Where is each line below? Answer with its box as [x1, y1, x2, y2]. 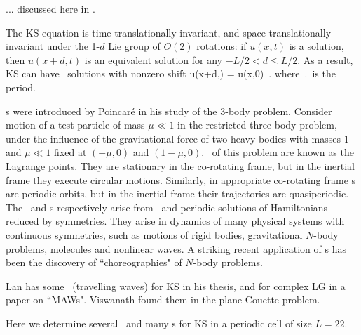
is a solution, [289, 39, 344, 53]
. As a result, [297, 52, 353, 67]
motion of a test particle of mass [6, 117, 145, 132]
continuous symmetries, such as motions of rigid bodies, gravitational [6, 227, 303, 242]
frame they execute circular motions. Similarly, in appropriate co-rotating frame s [6, 172, 356, 187]
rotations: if [196, 39, 247, 53]
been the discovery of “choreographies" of [6, 255, 182, 270]
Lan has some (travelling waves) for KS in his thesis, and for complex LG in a [6, 278, 346, 293]
